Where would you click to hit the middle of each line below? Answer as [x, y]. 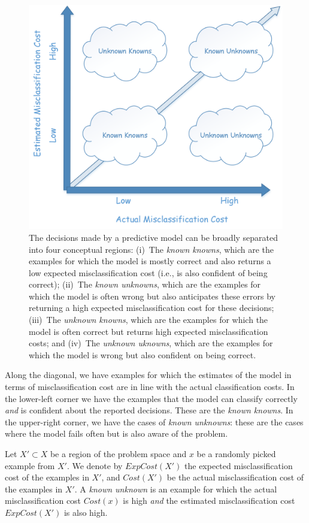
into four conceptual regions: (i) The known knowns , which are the [152, 249]
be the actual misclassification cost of [235, 477]
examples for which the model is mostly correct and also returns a [150, 261]
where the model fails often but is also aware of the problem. [116, 433]
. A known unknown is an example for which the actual [176, 489]
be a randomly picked [236, 454]
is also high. [86, 512]
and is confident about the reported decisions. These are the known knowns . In [149, 410]
